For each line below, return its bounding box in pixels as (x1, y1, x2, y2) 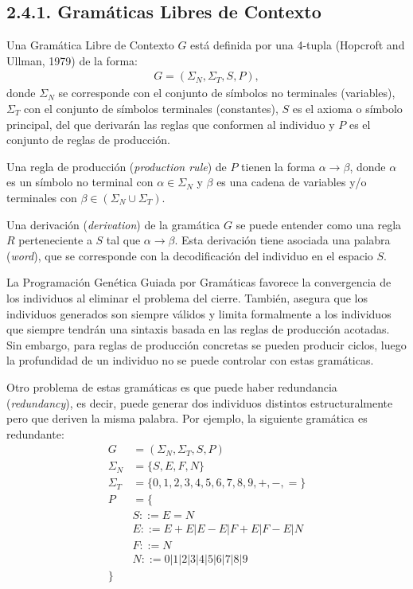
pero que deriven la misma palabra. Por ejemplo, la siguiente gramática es (6, 410, 368, 427)
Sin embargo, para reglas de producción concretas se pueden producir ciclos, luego (6, 336, 407, 353)
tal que (106, 232, 141, 248)
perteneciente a (18, 232, 92, 248)
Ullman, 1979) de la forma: (6, 52, 138, 68)
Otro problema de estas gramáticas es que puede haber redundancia (6, 378, 337, 395)
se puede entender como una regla (236, 216, 402, 232)
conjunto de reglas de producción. (6, 131, 170, 148)
